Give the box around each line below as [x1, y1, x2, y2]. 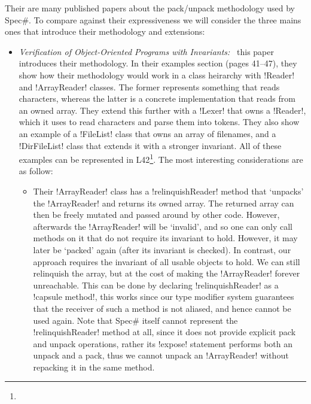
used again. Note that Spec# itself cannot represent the [33, 314, 238, 326]
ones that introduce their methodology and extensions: [5, 25, 205, 38]
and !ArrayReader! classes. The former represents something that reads [19, 80, 280, 93]
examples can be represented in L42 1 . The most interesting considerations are [19, 151, 303, 165]
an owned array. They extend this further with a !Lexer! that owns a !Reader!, [19, 104, 306, 116]
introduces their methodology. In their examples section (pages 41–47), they [19, 57, 297, 69]
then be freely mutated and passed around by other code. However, [33, 208, 280, 221]
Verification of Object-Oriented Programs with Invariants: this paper [19, 45, 274, 57]
